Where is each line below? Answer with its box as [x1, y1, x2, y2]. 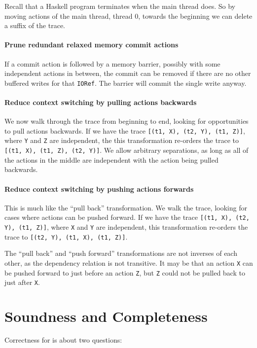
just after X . [4, 277, 40, 287]
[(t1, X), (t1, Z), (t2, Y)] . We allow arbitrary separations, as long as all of [4, 145, 249, 155]
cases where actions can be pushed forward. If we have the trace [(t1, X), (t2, [4, 212, 250, 222]
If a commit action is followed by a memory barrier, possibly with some [4, 58, 220, 69]
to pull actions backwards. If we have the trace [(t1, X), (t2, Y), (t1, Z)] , [4, 125, 245, 136]
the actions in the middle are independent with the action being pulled [4, 154, 219, 165]
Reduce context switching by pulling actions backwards [4, 97, 197, 107]
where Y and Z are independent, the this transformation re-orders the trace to [4, 135, 239, 145]
